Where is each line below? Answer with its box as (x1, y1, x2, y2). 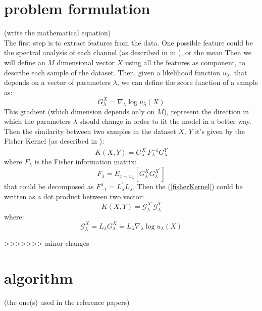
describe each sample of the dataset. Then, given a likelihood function (4, 67, 221, 77)
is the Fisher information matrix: (34, 156, 137, 167)
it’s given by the (195, 125, 245, 136)
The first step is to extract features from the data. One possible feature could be (4, 37, 253, 48)
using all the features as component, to (125, 57, 245, 67)
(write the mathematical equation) (4, 27, 111, 38)
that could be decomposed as (4, 181, 94, 192)
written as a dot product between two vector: (4, 191, 144, 201)
